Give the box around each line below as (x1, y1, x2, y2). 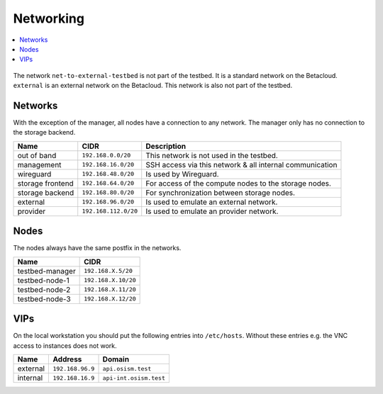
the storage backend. (13, 128, 76, 137)
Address (52, 354, 82, 364)
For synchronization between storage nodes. (145, 188, 296, 198)
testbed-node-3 (17, 294, 71, 304)
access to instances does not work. (13, 341, 117, 350)
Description (145, 141, 187, 151)
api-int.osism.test (102, 374, 166, 382)
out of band (17, 150, 57, 160)
